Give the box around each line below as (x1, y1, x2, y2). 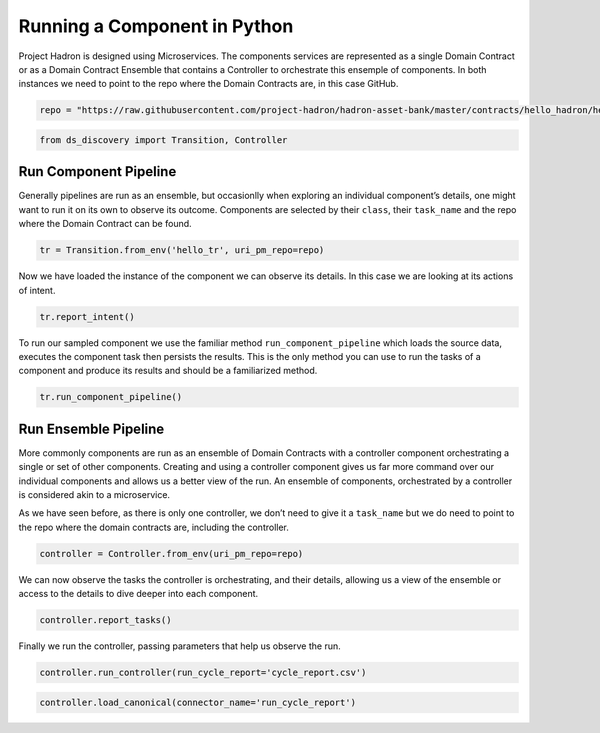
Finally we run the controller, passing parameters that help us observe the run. (18, 640, 342, 652)
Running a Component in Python (18, 15, 294, 37)
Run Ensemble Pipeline (18, 420, 165, 437)
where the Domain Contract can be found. (18, 218, 192, 230)
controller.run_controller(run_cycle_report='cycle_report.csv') (39, 667, 367, 679)
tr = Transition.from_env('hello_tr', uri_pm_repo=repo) (39, 245, 325, 256)
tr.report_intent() (39, 311, 135, 322)
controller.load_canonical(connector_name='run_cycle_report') (39, 696, 357, 708)
